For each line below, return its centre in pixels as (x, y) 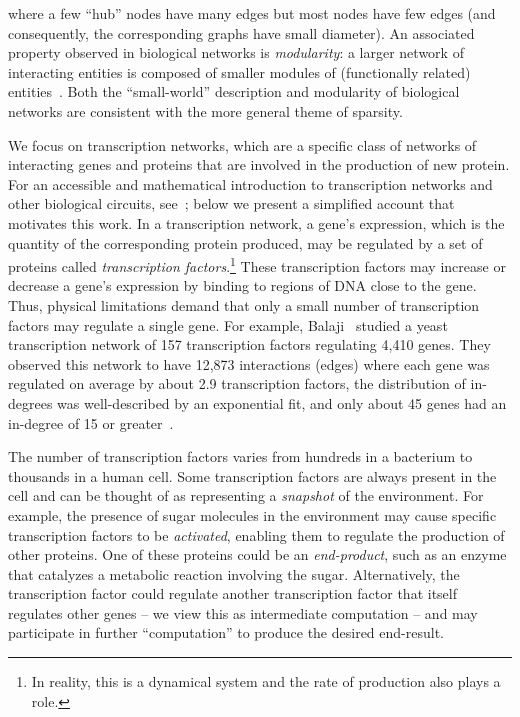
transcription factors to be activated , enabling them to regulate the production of (256, 534)
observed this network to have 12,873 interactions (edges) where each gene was (249, 363)
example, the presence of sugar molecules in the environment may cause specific (252, 514)
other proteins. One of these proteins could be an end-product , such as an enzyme (257, 554)
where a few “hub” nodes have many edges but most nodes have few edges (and (252, 13)
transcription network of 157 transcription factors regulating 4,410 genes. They (249, 344)
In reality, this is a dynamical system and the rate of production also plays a (266, 681)
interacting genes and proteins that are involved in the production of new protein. (259, 164)
